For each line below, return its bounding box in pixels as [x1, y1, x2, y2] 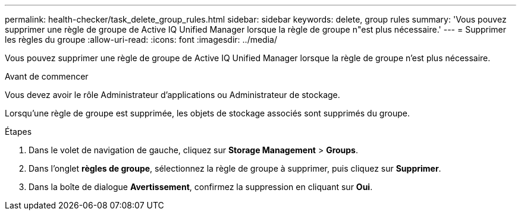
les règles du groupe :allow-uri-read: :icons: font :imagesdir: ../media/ [5, 34, 277, 45]
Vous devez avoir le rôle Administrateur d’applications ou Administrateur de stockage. [5, 90, 340, 100]
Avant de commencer [5, 71, 89, 81]
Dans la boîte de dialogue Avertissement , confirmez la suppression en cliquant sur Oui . [29, 182, 373, 192]
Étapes [5, 127, 32, 137]
